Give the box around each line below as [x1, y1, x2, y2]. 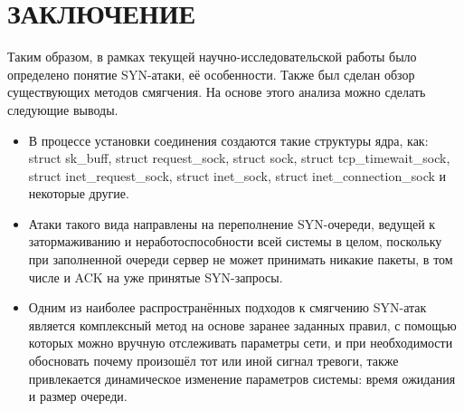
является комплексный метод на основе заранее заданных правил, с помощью [28, 315, 457, 334]
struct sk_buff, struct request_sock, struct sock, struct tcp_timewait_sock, [28, 148, 450, 167]
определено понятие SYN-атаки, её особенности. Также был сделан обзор [7, 64, 415, 83]
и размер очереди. [28, 387, 128, 406]
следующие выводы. [7, 100, 118, 119]
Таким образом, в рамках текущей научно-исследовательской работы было [7, 47, 417, 66]
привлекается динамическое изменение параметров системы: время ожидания [28, 368, 456, 387]
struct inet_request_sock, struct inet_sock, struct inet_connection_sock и [28, 166, 447, 185]
